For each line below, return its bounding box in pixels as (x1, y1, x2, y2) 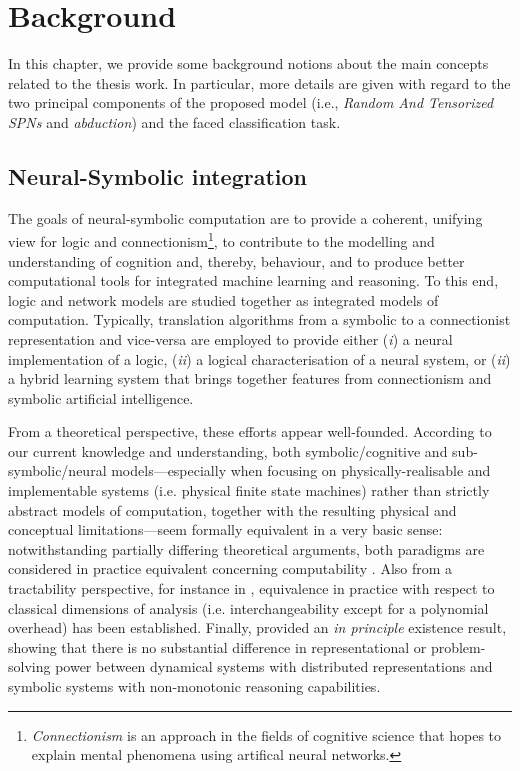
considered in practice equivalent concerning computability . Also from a (8, 558, 453, 579)
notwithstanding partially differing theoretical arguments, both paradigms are (8, 538, 485, 559)
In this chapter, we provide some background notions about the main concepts (8, 53, 489, 74)
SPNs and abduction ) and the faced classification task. (8, 111, 341, 132)
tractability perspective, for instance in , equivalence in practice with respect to (8, 578, 495, 599)
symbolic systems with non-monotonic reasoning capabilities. (8, 676, 381, 697)
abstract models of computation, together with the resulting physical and (8, 499, 457, 520)
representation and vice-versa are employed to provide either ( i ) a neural (8, 328, 453, 349)
